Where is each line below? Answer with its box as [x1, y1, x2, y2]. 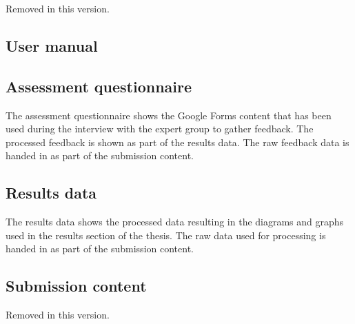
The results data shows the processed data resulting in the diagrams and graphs [6, 214, 344, 229]
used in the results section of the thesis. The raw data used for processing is [6, 227, 326, 242]
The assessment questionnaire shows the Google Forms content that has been [6, 108, 332, 122]
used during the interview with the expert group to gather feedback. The [6, 121, 314, 136]
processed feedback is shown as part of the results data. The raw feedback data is [6, 134, 349, 149]
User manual [6, 34, 98, 56]
